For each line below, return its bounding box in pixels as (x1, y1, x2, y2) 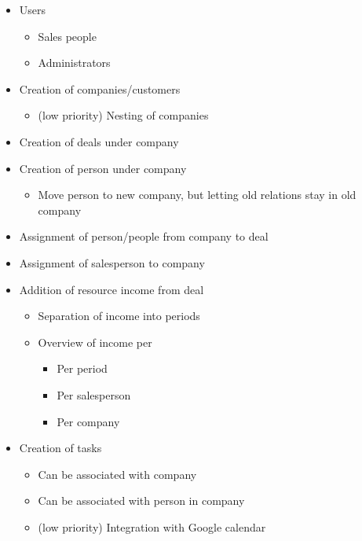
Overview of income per (38, 333, 152, 350)
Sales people (38, 28, 97, 44)
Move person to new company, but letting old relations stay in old (38, 186, 357, 203)
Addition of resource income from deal (19, 281, 204, 297)
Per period (57, 360, 108, 377)
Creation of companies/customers (19, 80, 181, 97)
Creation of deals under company (19, 133, 179, 149)
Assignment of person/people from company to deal (19, 228, 269, 245)
